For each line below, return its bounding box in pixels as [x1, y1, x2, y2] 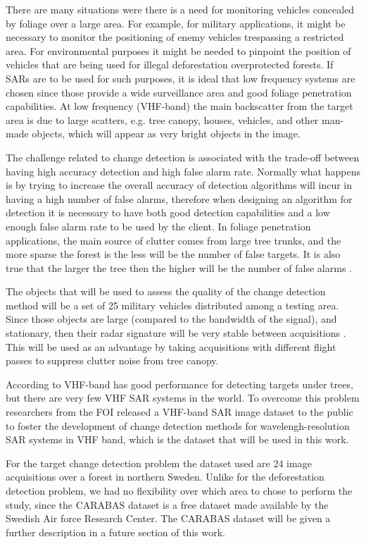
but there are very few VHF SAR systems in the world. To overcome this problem [6, 390, 360, 405]
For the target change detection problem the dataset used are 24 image [6, 455, 312, 470]
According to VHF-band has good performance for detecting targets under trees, [6, 376, 353, 391]
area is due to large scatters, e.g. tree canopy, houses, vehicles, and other [6, 112, 319, 127]
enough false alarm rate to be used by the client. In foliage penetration [6, 218, 311, 233]
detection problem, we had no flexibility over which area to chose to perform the [6, 483, 353, 497]
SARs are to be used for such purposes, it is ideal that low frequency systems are [6, 70, 355, 85]
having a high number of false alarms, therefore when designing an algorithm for [6, 191, 353, 206]
